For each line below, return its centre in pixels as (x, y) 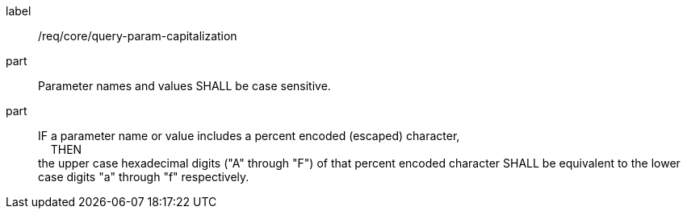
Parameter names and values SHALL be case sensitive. (184, 86)
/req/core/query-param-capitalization (138, 36)
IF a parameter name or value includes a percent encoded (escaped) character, (249, 136)
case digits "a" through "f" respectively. (144, 177)
